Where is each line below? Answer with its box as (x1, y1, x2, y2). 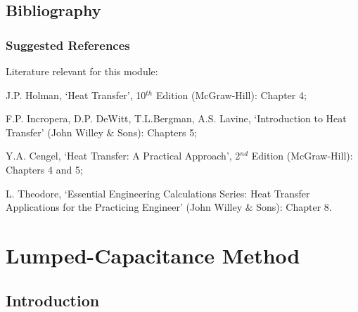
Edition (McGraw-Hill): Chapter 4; (155, 87, 307, 102)
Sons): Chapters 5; (117, 124, 198, 139)
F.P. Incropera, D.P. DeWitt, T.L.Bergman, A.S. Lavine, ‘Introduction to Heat (6, 111, 347, 126)
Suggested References (6, 36, 130, 53)
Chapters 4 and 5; (6, 162, 83, 176)
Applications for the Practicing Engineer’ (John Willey (6, 200, 243, 214)
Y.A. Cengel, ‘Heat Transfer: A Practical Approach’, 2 (6, 148, 241, 163)
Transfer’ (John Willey (6, 124, 103, 139)
